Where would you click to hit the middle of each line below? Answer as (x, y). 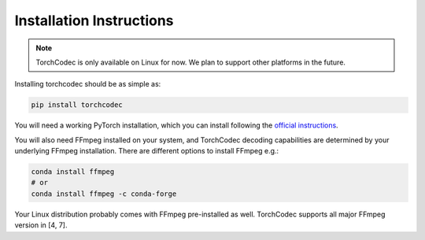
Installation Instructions (94, 20)
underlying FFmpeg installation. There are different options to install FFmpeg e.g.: (147, 151)
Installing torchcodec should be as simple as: (88, 84)
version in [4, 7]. (41, 225)
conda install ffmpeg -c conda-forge (104, 194)
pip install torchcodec (77, 105)
